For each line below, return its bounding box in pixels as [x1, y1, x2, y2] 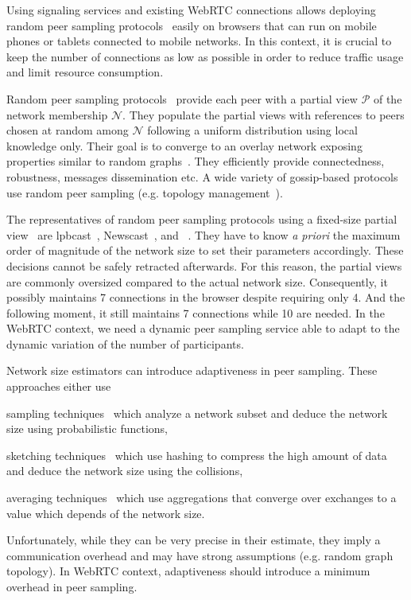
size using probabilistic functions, [6, 420, 168, 437]
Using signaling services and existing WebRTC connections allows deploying [6, 2, 376, 18]
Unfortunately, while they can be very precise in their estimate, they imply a [6, 532, 381, 548]
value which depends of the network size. [6, 505, 205, 521]
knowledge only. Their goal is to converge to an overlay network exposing [6, 137, 363, 154]
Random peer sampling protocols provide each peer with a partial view [6, 90, 358, 107]
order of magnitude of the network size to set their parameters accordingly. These [6, 242, 404, 259]
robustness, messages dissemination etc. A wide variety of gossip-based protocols [6, 168, 398, 185]
